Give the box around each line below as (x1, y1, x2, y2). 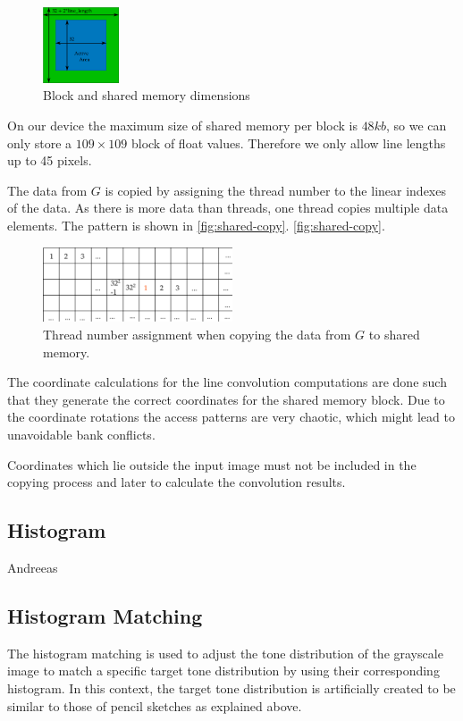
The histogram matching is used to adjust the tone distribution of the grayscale (7, 643, 443, 662)
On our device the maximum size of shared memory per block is (7, 115, 358, 134)
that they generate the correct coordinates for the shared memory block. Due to (7, 390, 445, 408)
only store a (7, 133, 72, 152)
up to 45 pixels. (7, 151, 92, 170)
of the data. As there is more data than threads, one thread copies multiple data (7, 198, 449, 217)
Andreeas (7, 558, 58, 576)
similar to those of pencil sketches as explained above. (7, 696, 302, 715)
